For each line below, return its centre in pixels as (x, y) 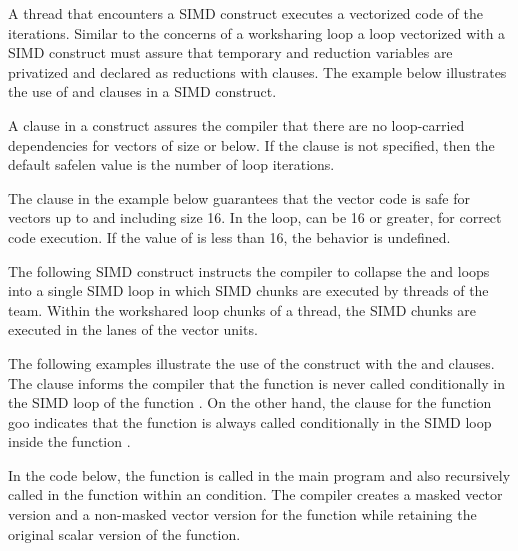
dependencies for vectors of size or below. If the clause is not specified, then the (251, 144)
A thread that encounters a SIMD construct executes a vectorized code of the (245, 13)
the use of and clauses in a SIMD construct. (142, 91)
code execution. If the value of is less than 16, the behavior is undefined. (229, 236)
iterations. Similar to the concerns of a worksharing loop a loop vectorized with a (257, 32)
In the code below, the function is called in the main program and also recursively (259, 474)
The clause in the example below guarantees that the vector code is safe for (239, 197)
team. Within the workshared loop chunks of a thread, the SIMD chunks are (242, 309)
